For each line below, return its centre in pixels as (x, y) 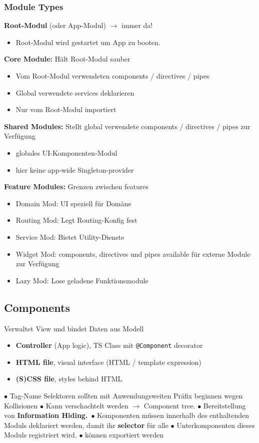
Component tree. (169, 405)
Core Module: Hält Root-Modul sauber (67, 59)
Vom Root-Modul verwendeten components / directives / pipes (112, 76)
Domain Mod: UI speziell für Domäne (73, 203)
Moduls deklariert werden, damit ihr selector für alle (86, 425)
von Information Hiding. (46, 415)
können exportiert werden (124, 435)
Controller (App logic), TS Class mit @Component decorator (109, 345)
